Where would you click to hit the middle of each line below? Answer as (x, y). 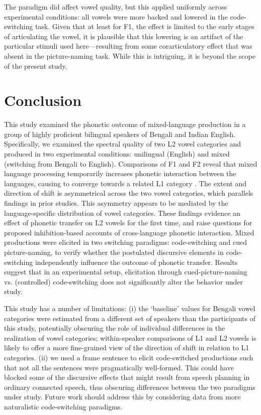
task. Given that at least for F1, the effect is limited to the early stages (145, 26)
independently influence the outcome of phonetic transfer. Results (136, 262)
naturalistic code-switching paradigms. (63, 406)
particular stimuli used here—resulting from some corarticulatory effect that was (128, 46)
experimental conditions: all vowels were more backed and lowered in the (116, 16)
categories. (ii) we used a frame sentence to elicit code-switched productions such (129, 357)
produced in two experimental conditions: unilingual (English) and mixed (117, 154)
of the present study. (36, 65)
